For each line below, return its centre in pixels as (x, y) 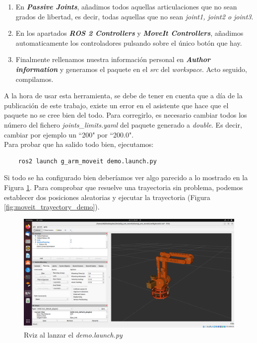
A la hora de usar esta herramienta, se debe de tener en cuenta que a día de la (123, 96)
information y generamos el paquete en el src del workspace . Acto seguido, (131, 69)
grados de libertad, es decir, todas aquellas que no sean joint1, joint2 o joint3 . (134, 16)
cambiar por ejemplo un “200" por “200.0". (69, 134)
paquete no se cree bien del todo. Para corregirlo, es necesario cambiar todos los (126, 115)
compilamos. (34, 79)
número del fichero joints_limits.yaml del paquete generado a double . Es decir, (123, 124)
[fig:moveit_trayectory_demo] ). (52, 207)
